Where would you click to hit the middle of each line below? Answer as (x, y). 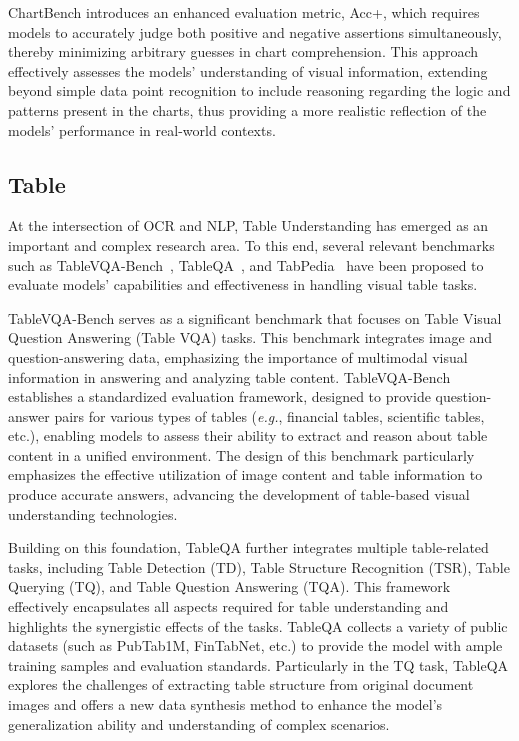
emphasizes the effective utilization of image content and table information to (245, 474)
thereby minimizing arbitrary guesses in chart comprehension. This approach (243, 51)
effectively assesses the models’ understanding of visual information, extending (248, 70)
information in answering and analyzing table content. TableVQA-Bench (229, 376)
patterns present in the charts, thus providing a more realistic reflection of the (247, 109)
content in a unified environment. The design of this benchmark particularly (241, 454)
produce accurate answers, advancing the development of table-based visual (239, 494)
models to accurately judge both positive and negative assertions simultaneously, (255, 31)
